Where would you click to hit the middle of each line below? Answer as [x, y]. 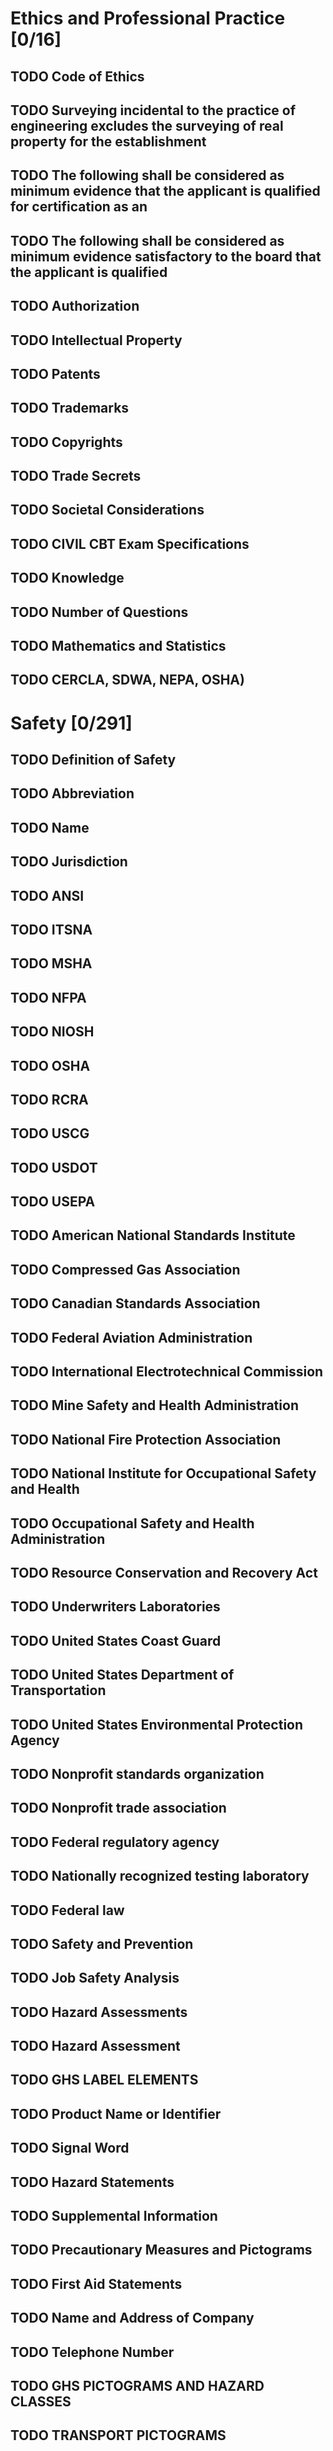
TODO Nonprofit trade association [118, 1808]
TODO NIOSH [52, 1032]
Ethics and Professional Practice [148, 18]
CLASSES [41, 2401]
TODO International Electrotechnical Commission [167, 1372]
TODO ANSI [47, 895]
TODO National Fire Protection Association [146, 1439]
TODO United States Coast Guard [116, 1640]
